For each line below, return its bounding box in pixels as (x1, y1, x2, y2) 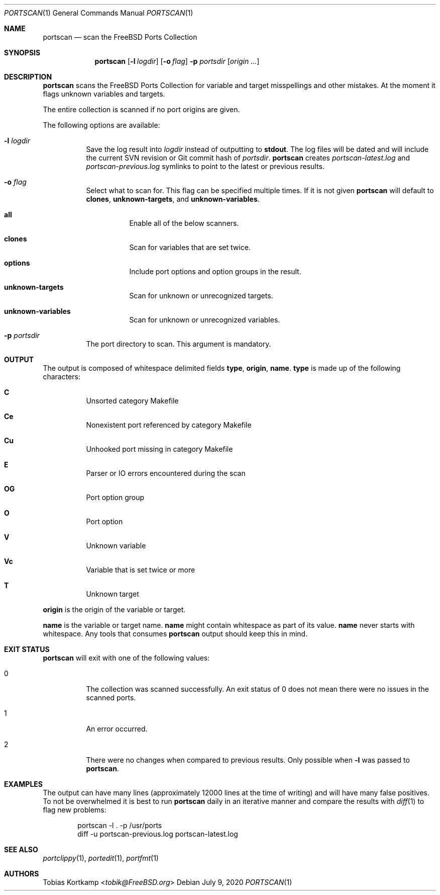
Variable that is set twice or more (86, 565, 195, 574)
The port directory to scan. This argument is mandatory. (86, 340, 271, 348)
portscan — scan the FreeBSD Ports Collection (43, 33, 197, 41)
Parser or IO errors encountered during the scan (86, 469, 246, 477)
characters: (43, 372, 80, 381)
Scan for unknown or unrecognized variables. (129, 315, 280, 324)
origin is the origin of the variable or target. (43, 605, 186, 614)
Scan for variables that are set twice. (129, 243, 251, 252)
